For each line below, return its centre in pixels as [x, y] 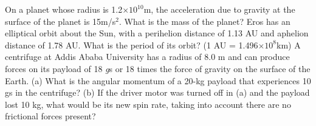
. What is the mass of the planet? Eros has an [204, 21]
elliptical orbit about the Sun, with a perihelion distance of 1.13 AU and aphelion [157, 33]
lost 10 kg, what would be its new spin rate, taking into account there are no [148, 104]
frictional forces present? [50, 116]
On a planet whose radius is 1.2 [64, 9]
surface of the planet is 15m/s [60, 21]
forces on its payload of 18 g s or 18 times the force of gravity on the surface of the [158, 68]
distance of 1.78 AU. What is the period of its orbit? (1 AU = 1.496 [132, 45]
